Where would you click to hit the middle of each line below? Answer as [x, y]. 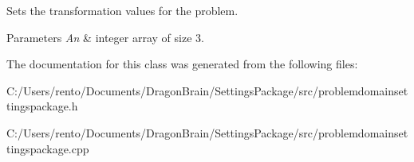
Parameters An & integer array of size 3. [105, 37]
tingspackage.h [42, 106]
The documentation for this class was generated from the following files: [182, 64]
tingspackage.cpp [48, 148]
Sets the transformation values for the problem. [122, 10]
